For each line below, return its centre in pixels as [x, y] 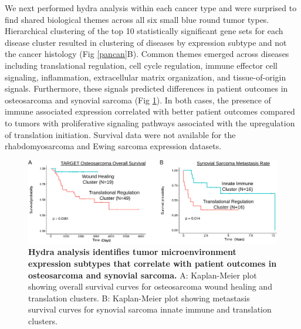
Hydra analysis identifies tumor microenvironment [132, 252]
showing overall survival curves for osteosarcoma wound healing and [150, 286]
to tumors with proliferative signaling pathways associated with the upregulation [150, 122]
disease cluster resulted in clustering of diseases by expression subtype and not [146, 42]
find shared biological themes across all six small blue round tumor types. [137, 19]
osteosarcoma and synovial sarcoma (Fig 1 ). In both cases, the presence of [138, 100]
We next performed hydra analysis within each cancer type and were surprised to [151, 8]
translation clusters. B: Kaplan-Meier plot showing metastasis [139, 298]
